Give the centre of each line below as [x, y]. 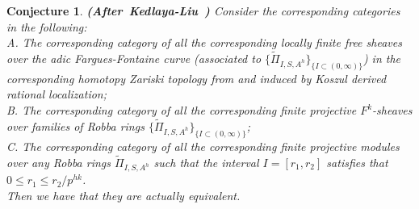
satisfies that [357, 162]
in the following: [47, 26]
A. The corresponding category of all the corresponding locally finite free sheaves [204, 42]
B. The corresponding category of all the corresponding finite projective [182, 110]
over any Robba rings [59, 162]
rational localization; [57, 94]
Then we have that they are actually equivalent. [124, 195]
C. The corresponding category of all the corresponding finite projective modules [203, 146]
